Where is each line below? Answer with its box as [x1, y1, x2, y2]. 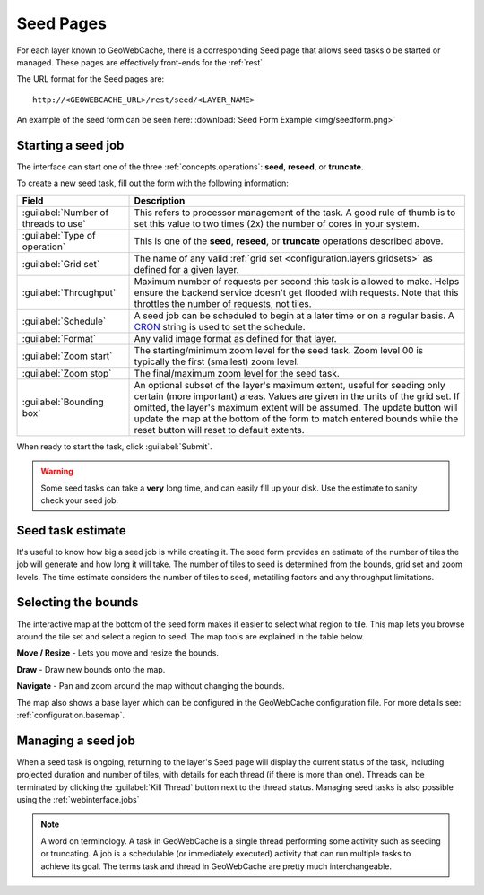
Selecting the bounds [16, 595, 139, 610]
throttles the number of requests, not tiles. [134, 297, 313, 309]
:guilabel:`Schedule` [22, 315, 107, 327]
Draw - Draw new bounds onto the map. [16, 664, 166, 674]
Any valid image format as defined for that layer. [134, 332, 337, 344]
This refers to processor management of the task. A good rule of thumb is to [134, 206, 456, 219]
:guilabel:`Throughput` [22, 286, 117, 299]
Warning [40, 466, 73, 477]
